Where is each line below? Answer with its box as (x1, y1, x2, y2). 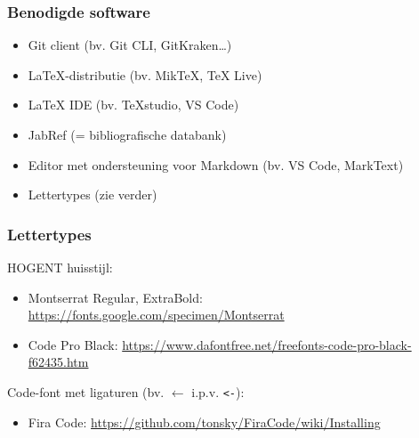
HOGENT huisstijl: (7, 258, 113, 276)
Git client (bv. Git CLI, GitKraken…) (28, 36, 232, 54)
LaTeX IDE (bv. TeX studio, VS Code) (28, 95, 239, 114)
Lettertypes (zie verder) (28, 185, 157, 204)
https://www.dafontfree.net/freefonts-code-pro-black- (122, 335, 412, 353)
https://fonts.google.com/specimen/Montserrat (28, 305, 285, 324)
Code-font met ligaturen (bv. (7, 382, 165, 401)
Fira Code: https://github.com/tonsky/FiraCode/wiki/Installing (28, 412, 381, 431)
